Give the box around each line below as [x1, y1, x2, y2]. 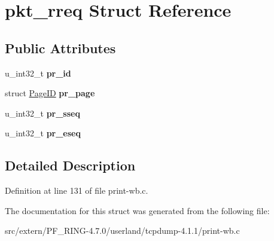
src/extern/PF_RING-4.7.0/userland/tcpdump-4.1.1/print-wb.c [5, 224, 240, 237]
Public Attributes [5, 38, 116, 57]
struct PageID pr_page [5, 87, 95, 99]
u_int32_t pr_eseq [5, 127, 81, 139]
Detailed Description [5, 156, 136, 175]
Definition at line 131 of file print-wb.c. [5, 184, 148, 197]
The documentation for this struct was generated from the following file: [5, 204, 270, 216]
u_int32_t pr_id [5, 66, 71, 79]
